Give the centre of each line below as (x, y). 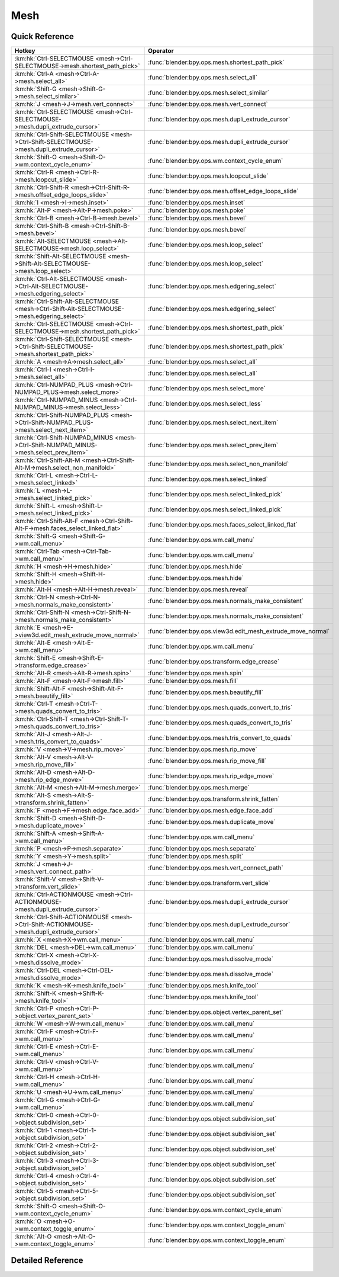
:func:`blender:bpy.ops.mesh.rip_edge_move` (211, 776)
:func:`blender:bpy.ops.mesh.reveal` (198, 589)
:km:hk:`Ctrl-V (34, 1062)
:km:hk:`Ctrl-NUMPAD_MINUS (56, 400)
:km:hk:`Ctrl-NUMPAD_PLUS (54, 385)
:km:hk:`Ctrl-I (33, 370)
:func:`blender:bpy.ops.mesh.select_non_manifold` (219, 464)
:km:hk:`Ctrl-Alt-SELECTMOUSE (59, 279)
